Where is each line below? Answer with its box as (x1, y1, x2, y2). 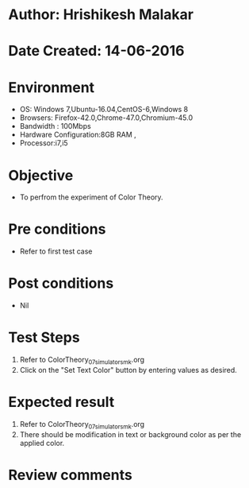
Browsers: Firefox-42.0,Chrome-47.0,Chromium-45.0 (19, 113, 193, 122)
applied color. (19, 438, 65, 447)
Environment (8, 78, 95, 96)
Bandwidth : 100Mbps (19, 122, 91, 131)
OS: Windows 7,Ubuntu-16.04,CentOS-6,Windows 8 (19, 105, 189, 114)
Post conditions (8, 274, 114, 292)
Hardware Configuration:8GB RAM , (19, 130, 136, 140)
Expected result (8, 393, 115, 411)
